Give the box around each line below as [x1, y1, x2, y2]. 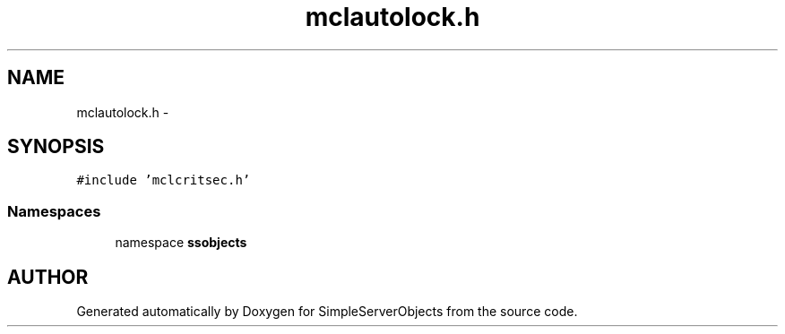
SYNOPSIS [7, 135, 105, 158]
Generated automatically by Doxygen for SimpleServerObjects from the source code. [76, 304, 578, 320]
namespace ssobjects [115, 235, 247, 251]
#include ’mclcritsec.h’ [76, 173, 251, 188]
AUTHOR [7, 265, 89, 288]
